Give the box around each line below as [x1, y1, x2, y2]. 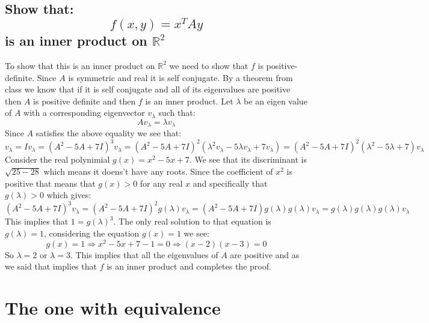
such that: [158, 106, 196, 119]
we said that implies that [5, 260, 97, 273]
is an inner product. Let [145, 94, 233, 107]
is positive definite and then [33, 94, 136, 107]
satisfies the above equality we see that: [35, 127, 182, 139]
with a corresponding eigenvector [23, 106, 145, 119]
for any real [140, 177, 183, 189]
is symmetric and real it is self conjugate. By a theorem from [68, 71, 293, 83]
